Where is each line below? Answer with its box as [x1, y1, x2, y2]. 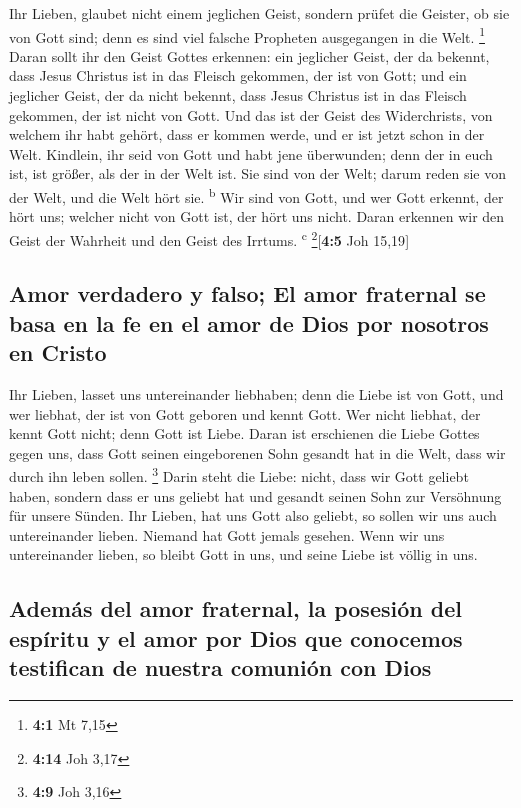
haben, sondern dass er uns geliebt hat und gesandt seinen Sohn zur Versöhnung [9, 485, 502, 506]
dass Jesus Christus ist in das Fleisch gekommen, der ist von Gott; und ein [9, 65, 467, 86]
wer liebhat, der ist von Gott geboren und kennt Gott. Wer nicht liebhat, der [9, 403, 481, 424]
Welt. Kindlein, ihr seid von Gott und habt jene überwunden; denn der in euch [9, 143, 493, 164]
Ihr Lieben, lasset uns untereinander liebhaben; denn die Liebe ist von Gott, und [9, 384, 504, 405]
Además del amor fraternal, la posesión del [9, 593, 462, 624]
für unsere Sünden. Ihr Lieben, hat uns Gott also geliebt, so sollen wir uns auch [9, 505, 497, 526]
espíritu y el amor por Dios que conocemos [9, 622, 463, 653]
